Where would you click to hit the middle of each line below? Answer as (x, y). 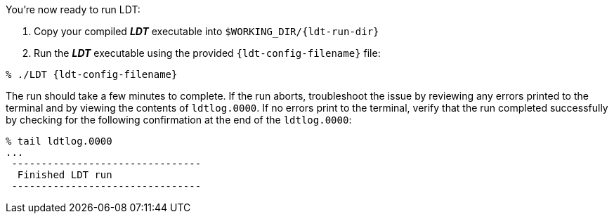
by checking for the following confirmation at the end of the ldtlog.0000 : (179, 120)
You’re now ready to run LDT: (73, 9)
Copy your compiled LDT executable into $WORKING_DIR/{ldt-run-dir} (207, 31)
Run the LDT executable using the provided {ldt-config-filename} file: (207, 53)
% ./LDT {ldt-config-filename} (92, 74)
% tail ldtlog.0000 (59, 141)
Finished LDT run (65, 175)
